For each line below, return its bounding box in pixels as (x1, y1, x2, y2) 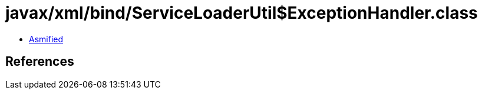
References (5, 54, 74, 69)
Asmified (29, 33, 64, 44)
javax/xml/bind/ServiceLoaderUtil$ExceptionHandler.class (5, 3, 478, 23)
